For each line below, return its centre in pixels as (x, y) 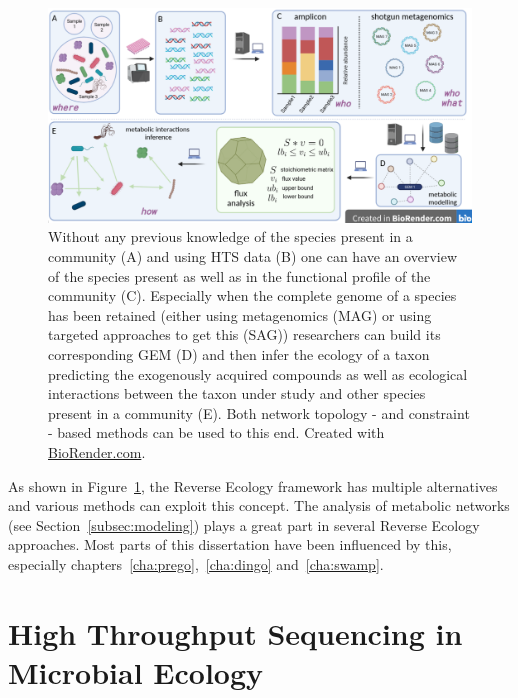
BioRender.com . (97, 452)
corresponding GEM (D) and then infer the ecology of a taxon (239, 354)
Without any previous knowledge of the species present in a (230, 236)
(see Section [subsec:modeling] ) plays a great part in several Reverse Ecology (244, 524)
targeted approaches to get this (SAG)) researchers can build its (244, 334)
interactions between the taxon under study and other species (237, 393)
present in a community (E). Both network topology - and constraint (259, 412)
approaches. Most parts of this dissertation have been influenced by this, (230, 544)
